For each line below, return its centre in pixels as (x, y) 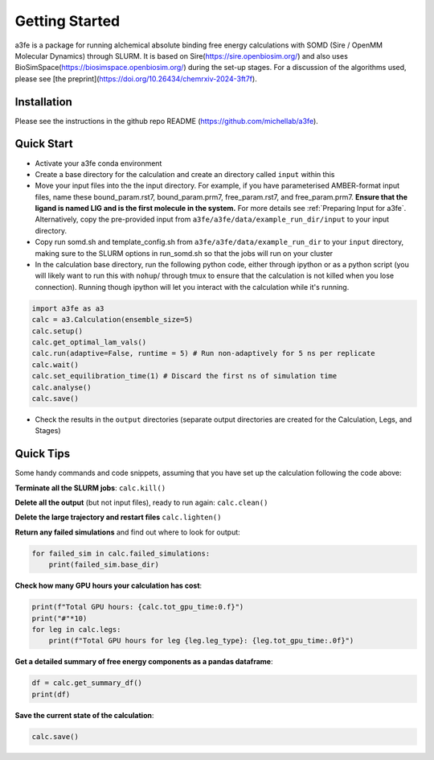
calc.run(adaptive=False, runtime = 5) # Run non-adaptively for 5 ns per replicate (203, 353)
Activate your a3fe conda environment (98, 163)
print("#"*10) (59, 618)
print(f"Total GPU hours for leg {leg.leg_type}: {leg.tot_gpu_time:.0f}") (201, 641)
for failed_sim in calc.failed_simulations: (121, 553)
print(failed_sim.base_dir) (104, 565)
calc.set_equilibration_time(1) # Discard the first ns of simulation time (184, 376)
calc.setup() (57, 331)
